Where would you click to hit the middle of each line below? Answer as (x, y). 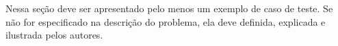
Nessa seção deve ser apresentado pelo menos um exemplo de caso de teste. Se (169, 8)
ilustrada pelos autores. (54, 35)
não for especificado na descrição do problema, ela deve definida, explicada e (166, 21)
